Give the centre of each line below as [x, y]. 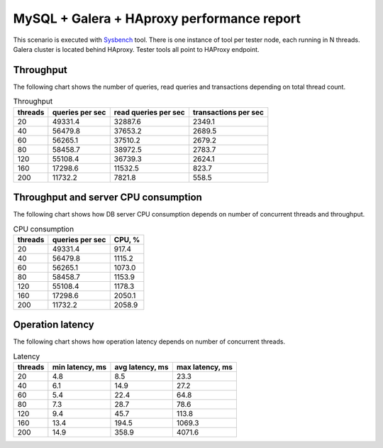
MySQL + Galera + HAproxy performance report [157, 18]
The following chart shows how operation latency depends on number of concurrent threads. [149, 342]
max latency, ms [205, 367]
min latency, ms [79, 367]
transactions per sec [228, 112]
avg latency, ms [141, 367]
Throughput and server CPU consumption [107, 198]
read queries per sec [149, 112]
